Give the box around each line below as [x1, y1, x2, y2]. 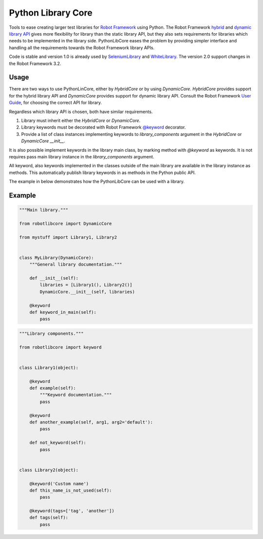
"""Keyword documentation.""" [39, 392, 112, 398]
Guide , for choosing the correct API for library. [9, 100, 102, 106]
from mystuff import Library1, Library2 [19, 234, 117, 240]
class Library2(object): [19, 467, 79, 473]
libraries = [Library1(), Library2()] [39, 282, 132, 288]
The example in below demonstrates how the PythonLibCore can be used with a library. [9, 178, 185, 185]
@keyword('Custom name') [29, 481, 89, 486]
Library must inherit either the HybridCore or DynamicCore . [21, 117, 141, 123]
